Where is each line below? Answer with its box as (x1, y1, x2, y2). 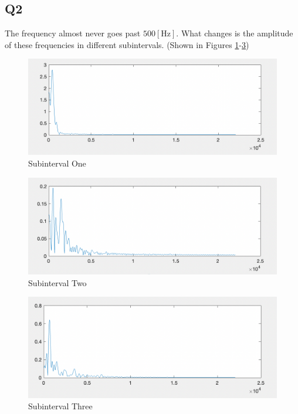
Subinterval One (28, 157, 86, 169)
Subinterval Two (28, 276, 87, 289)
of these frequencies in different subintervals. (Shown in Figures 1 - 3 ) (5, 38, 249, 50)
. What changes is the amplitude (176, 27, 293, 39)
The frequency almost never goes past (5, 27, 141, 39)
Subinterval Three (28, 400, 93, 412)
